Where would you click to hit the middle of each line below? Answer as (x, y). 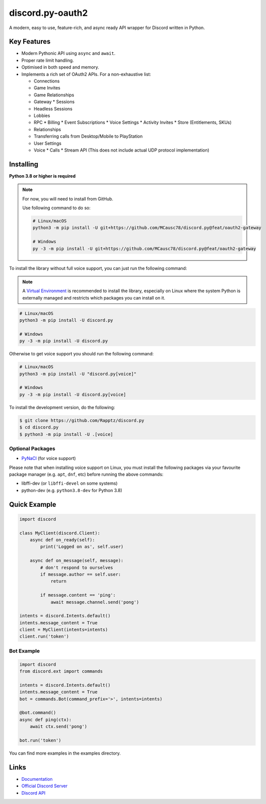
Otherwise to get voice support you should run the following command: (81, 354)
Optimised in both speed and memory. (60, 67)
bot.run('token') (40, 740)
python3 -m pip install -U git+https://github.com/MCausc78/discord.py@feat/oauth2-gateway (147, 228)
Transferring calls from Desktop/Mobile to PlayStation (88, 136)
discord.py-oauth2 (49, 13)
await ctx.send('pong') (58, 727)
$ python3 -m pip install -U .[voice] (66, 434)
